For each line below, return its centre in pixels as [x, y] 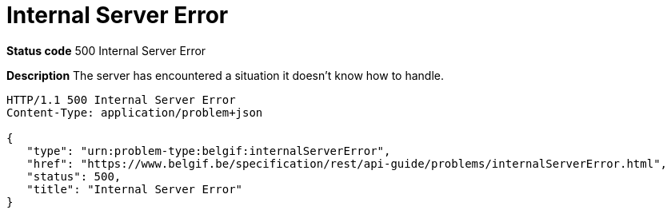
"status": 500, [74, 176]
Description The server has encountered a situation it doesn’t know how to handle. [225, 75]
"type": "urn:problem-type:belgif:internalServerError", [209, 151]
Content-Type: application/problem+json [135, 112]
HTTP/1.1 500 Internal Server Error [121, 99]
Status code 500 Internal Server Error [106, 50]
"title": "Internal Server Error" [135, 189]
